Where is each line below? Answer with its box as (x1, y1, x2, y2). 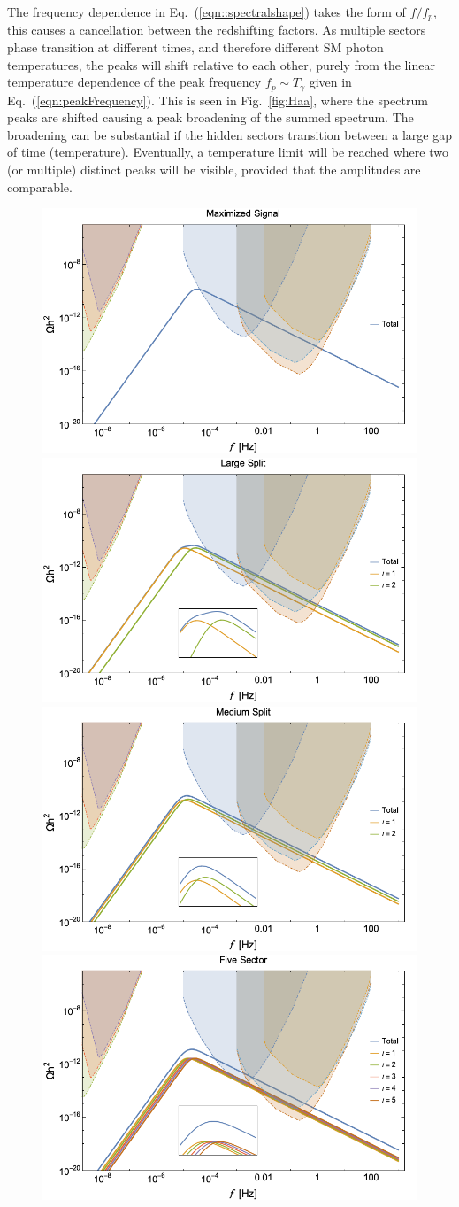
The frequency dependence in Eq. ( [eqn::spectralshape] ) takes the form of (7, 3, 406, 20)
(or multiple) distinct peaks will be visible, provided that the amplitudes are (7, 160, 421, 179)
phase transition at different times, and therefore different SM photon (7, 38, 384, 57)
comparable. (7, 177, 73, 196)
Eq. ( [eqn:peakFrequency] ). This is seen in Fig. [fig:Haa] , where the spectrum (7, 90, 428, 109)
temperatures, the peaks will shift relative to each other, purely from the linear (7, 55, 435, 74)
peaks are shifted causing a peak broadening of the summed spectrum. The (7, 108, 414, 127)
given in (309, 73, 352, 91)
